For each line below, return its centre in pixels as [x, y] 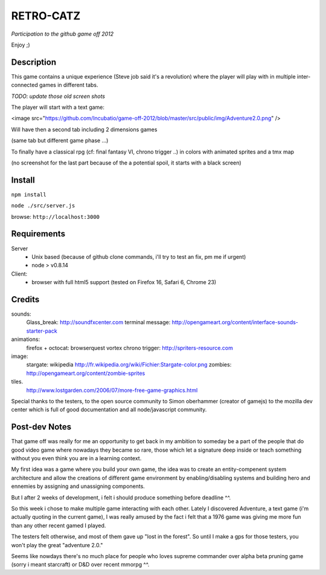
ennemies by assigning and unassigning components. [78, 486]
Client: [19, 274]
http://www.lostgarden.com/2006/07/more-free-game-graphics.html [112, 390]
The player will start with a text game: [58, 107]
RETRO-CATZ [46, 16]
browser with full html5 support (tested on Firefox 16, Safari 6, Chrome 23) [124, 282]
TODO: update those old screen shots [58, 96]
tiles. [17, 382]
